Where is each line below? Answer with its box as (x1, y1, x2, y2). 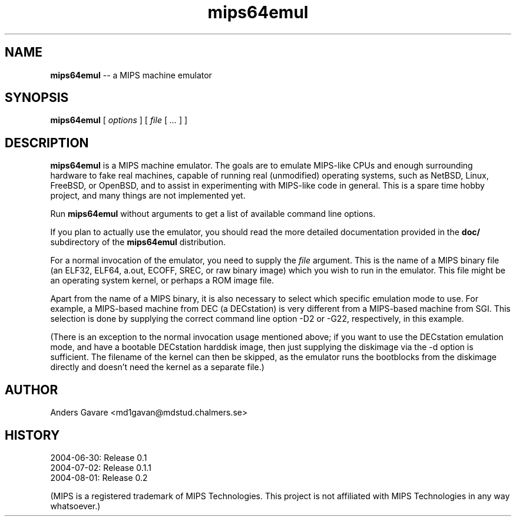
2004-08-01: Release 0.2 (50, 472, 148, 483)
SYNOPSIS (5, 90, 69, 105)
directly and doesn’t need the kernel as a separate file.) (50, 362, 264, 372)
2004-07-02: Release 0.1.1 (50, 462, 151, 473)
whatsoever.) (50, 500, 101, 511)
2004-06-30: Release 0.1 (50, 452, 147, 463)
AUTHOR (5, 382, 58, 397)
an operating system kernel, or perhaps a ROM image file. (50, 275, 274, 286)
